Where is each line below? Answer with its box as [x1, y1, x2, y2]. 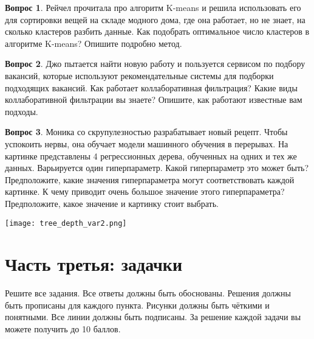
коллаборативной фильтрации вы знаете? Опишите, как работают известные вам [5, 93, 302, 106]
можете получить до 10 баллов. [5, 323, 121, 335]
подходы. [5, 105, 38, 117]
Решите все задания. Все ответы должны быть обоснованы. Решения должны [5, 287, 291, 299]
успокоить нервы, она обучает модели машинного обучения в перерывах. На [5, 137, 288, 150]
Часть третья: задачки [5, 251, 183, 276]
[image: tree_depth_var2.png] [5, 218, 127, 228]
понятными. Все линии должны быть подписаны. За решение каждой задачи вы [5, 310, 301, 323]
